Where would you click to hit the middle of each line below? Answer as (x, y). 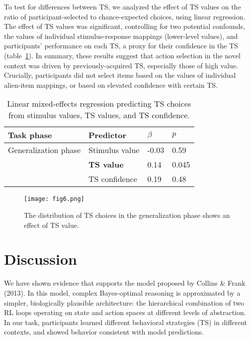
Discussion (41, 259)
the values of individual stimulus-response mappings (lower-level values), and (121, 36)
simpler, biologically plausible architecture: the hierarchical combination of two (124, 302)
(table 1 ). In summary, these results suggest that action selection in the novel (122, 55)
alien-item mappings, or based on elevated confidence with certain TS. (111, 85)
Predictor (108, 135)
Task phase (30, 135)
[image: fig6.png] (54, 199)
